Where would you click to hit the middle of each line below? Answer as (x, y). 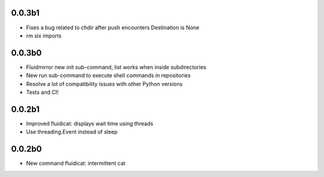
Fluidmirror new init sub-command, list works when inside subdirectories (116, 67)
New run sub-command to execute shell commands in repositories (109, 75)
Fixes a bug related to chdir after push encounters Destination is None (113, 28)
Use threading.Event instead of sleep (72, 132)
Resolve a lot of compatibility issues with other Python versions (104, 84)
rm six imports (44, 35)
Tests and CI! (42, 92)
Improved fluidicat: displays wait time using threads (90, 123)
